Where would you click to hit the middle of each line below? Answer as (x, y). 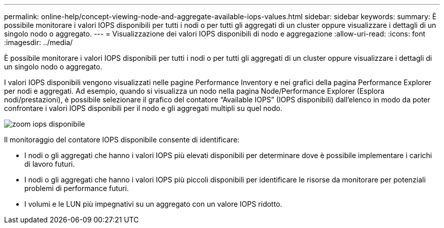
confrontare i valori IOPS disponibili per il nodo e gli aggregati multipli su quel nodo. (143, 108)
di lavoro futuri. (50, 164)
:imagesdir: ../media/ (39, 42)
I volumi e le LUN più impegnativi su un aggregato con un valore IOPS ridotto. (153, 204)
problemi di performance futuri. (77, 188)
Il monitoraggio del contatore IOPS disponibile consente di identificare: (122, 140)
